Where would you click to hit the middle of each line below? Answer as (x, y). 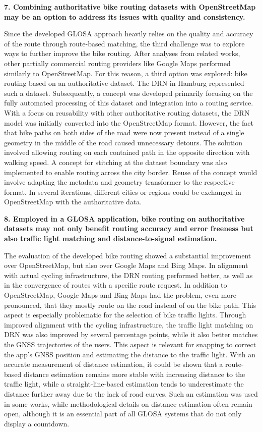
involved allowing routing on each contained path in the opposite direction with (127, 152)
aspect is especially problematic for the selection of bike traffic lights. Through (125, 315)
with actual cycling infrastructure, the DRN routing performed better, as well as (128, 275)
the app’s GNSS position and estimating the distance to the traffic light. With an (130, 354)
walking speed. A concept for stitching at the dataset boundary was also (116, 162)
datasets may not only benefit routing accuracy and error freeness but (129, 228)
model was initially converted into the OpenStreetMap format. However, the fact (129, 122)
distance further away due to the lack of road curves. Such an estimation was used (131, 393)
